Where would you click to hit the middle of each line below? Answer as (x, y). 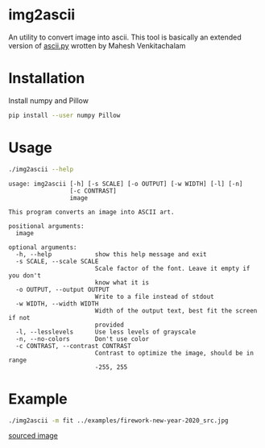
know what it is (122, 282)
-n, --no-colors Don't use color (83, 339)
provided (110, 325)
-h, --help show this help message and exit (111, 254)
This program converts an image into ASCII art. (91, 212)
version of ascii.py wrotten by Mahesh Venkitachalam (97, 45)
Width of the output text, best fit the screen (176, 311)
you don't (25, 276)
